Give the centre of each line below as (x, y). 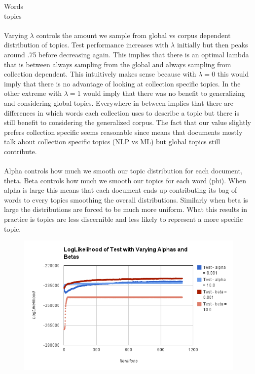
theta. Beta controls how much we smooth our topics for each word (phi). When (125, 180)
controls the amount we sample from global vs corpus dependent (133, 35)
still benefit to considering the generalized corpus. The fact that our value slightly (127, 122)
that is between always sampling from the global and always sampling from (118, 64)
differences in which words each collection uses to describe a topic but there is (122, 112)
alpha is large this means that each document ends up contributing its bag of (121, 190)
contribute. (20, 151)
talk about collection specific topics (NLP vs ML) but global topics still (112, 142)
